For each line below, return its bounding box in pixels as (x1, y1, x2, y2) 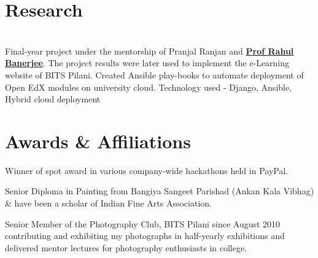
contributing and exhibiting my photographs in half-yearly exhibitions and (5, 229, 285, 242)
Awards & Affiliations (5, 128, 191, 153)
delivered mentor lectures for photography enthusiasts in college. (5, 241, 247, 254)
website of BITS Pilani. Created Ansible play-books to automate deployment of (5, 68, 304, 81)
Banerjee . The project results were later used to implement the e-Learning (5, 56, 290, 69)
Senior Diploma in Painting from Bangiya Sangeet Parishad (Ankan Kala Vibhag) (5, 184, 314, 197)
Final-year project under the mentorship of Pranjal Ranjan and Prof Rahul (5, 44, 294, 57)
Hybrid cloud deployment (5, 93, 101, 105)
